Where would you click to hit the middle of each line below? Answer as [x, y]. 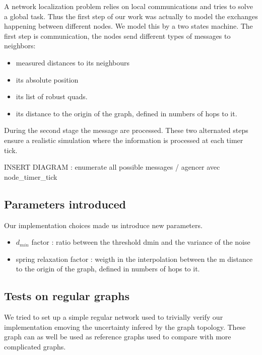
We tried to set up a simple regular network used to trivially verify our [114, 317]
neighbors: [20, 46]
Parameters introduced [65, 204]
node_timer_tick [31, 176]
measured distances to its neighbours [73, 62]
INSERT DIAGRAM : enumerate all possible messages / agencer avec [112, 167]
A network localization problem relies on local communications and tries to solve [128, 6]
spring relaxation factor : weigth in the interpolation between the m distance [134, 259]
